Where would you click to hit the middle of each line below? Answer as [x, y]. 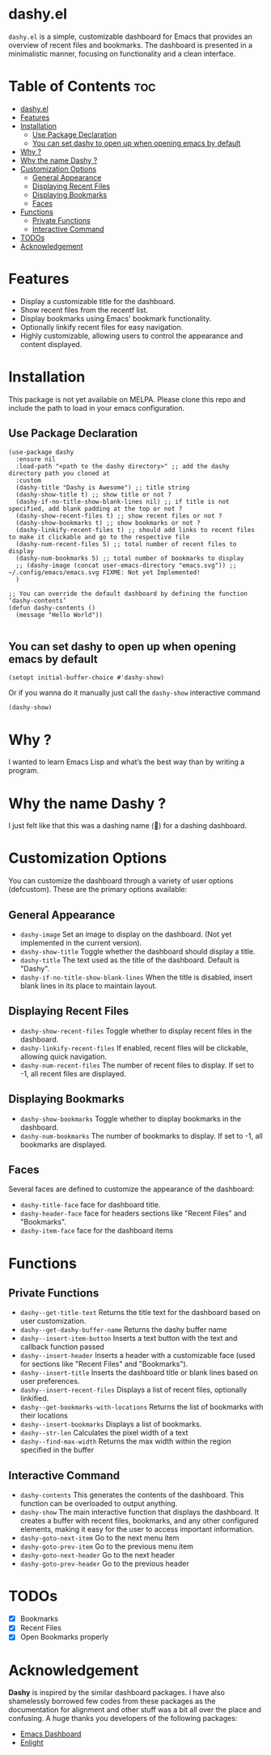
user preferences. [50, 1381]
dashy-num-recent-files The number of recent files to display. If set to [137, 1065]
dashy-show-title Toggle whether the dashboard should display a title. [138, 952]
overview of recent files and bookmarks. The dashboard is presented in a [131, 44]
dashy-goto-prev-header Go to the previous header [104, 1564]
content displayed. [51, 344]
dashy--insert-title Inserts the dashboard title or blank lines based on [139, 1372]
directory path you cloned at [59, 473]
